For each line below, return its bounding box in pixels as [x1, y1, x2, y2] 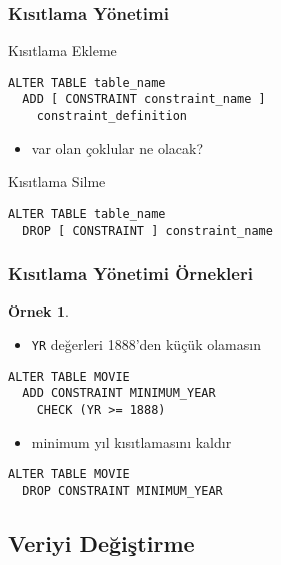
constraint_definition [36, 109, 187, 124]
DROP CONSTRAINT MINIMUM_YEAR [22, 483, 223, 498]
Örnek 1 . [8, 300, 69, 321]
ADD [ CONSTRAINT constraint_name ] [22, 92, 266, 107]
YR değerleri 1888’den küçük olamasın [31, 334, 261, 355]
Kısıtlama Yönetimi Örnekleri [8, 261, 253, 286]
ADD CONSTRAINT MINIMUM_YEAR [22, 386, 216, 401]
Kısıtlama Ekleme [8, 40, 117, 61]
